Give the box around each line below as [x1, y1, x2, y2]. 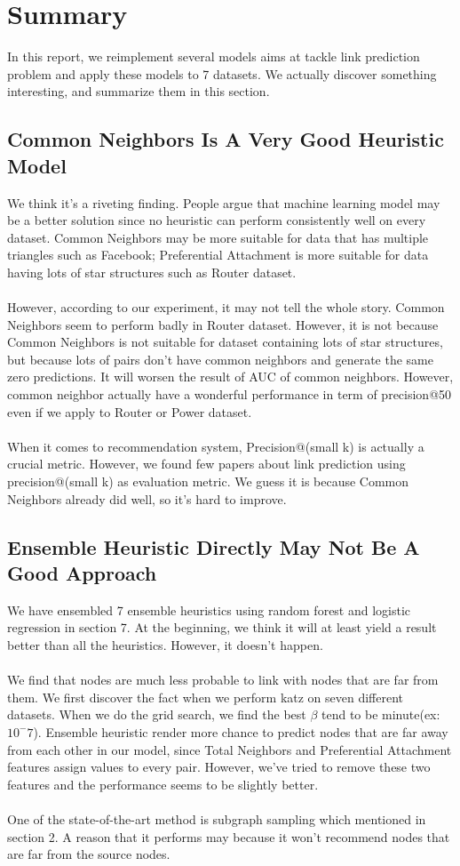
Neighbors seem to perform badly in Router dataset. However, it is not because [7, 315, 439, 333]
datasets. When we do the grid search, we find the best [7, 705, 306, 724]
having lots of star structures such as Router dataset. [7, 262, 297, 281]
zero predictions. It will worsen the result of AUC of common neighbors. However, [7, 367, 454, 386]
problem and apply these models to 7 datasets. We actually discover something [7, 64, 437, 83]
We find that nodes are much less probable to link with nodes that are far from [7, 670, 439, 689]
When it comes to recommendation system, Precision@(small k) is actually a [7, 437, 424, 455]
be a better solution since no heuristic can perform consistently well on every [7, 211, 426, 229]
